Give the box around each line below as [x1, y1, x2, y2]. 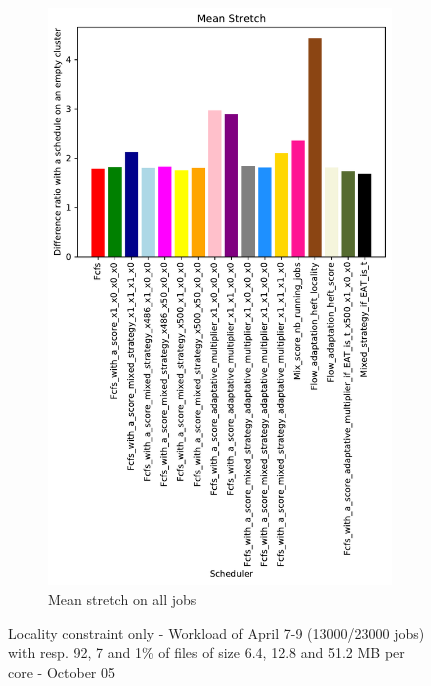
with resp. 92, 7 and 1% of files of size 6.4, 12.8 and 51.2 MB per [8, 642, 405, 663]
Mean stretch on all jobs [48, 589, 197, 610]
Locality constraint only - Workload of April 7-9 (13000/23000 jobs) [8, 622, 425, 643]
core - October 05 [8, 661, 116, 682]
